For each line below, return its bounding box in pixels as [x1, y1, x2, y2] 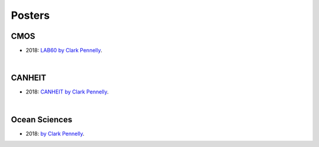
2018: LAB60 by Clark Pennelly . [25, 47, 103, 54]
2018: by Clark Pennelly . [25, 130, 85, 137]
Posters [11, 9, 50, 22]
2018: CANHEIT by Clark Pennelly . [25, 88, 109, 95]
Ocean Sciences [11, 115, 73, 125]
